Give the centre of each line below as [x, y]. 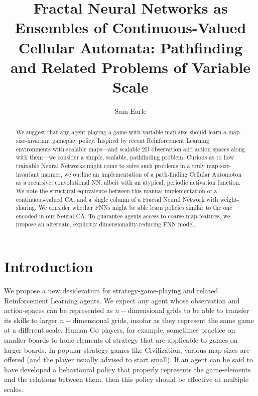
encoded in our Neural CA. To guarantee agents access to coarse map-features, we [123, 216]
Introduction [49, 266]
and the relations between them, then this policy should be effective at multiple [126, 379]
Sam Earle [131, 110]
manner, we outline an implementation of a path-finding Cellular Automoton [141, 174]
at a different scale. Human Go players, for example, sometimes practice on [120, 330]
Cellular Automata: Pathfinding [131, 47]
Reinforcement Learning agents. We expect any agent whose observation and [122, 300]
